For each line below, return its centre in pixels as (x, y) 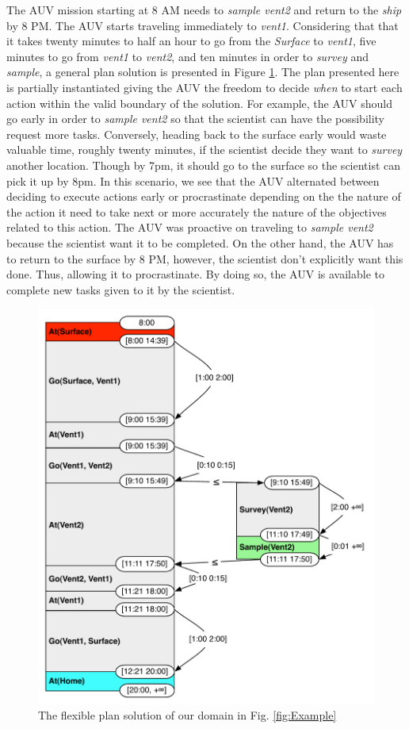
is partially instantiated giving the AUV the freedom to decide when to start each (204, 87)
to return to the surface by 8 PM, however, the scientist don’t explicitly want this (205, 258)
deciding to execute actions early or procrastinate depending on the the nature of (204, 196)
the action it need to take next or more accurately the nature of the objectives (197, 211)
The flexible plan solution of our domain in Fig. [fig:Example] (187, 715)
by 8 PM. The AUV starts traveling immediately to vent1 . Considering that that (203, 25)
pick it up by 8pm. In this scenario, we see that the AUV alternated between (193, 180)
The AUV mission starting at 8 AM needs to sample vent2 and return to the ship (204, 10)
